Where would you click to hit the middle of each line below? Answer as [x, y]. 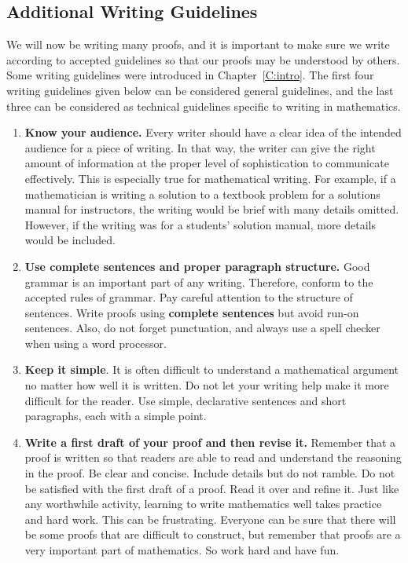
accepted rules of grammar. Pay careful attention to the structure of [189, 297]
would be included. [70, 240]
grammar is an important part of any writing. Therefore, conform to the [199, 281]
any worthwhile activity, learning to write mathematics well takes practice [203, 504]
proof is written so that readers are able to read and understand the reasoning [213, 457]
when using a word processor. [96, 343]
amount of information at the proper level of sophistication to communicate [207, 163]
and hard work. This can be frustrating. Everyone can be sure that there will [210, 519]
